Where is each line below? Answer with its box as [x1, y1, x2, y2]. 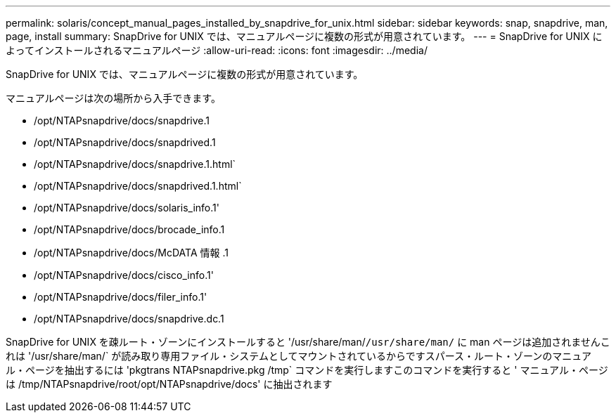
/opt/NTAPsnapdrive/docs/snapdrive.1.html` [34, 158, 236, 170]
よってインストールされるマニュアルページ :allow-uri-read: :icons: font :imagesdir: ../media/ [6, 44, 428, 56]
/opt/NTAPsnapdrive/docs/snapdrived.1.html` [34, 180, 242, 192]
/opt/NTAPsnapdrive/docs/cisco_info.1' [34, 269, 214, 281]
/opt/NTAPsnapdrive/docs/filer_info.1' [34, 291, 207, 303]
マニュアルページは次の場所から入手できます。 [6, 92, 221, 104]
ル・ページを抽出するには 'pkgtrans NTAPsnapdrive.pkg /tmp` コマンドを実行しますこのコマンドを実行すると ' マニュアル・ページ [6, 364, 608, 376]
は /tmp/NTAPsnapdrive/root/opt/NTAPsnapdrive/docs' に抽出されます [6, 378, 333, 390]
